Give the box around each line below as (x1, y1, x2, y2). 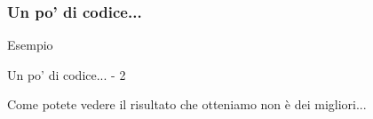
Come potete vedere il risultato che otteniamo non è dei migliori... (7, 95, 367, 114)
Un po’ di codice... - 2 (7, 65, 126, 83)
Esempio (7, 36, 53, 54)
